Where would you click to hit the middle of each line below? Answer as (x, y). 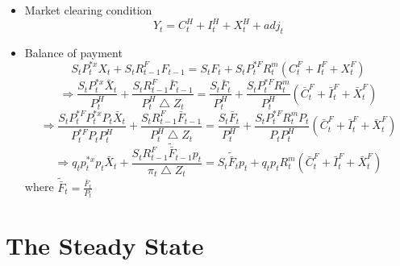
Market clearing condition (88, 10)
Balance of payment (73, 52)
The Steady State (105, 245)
